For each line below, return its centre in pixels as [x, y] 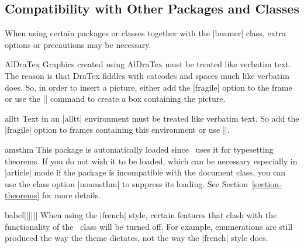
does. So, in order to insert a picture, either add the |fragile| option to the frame [148, 87]
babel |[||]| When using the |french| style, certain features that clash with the [141, 214]
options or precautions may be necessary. [78, 44]
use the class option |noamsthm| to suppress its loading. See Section [126, 183]
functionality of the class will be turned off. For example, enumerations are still [149, 226]
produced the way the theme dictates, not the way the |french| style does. [137, 238]
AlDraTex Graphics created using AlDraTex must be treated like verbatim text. [148, 64]
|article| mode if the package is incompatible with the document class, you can [145, 172]
